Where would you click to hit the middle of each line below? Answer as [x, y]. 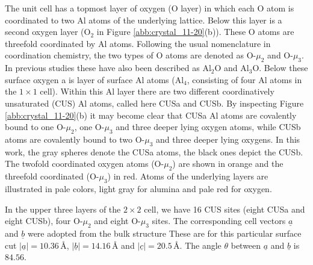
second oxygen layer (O [48, 32]
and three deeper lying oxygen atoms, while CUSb [208, 127]
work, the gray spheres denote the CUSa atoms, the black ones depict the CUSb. [154, 151]
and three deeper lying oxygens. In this [228, 139]
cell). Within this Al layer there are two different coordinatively [157, 91]
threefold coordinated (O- [52, 176]
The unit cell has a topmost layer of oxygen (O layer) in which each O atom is [150, 8]
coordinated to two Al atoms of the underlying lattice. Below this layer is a [144, 20]
